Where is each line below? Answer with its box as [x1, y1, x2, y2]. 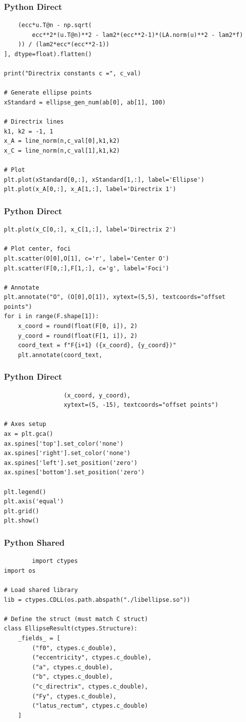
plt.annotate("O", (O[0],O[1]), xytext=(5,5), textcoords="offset [4, 294, 226, 301]
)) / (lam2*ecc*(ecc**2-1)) [18, 41, 109, 48]
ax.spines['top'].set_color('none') [4, 440, 124, 447]
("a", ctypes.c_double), [32, 663, 113, 671]
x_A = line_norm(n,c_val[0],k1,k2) [4, 137, 120, 145]
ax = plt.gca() [4, 430, 54, 438]
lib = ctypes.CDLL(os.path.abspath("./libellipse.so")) [4, 596, 191, 603]
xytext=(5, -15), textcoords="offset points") [63, 401, 219, 409]
